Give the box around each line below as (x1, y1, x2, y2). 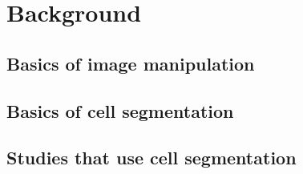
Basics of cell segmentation (6, 98, 234, 123)
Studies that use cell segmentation (6, 145, 297, 170)
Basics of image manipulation (6, 51, 255, 75)
